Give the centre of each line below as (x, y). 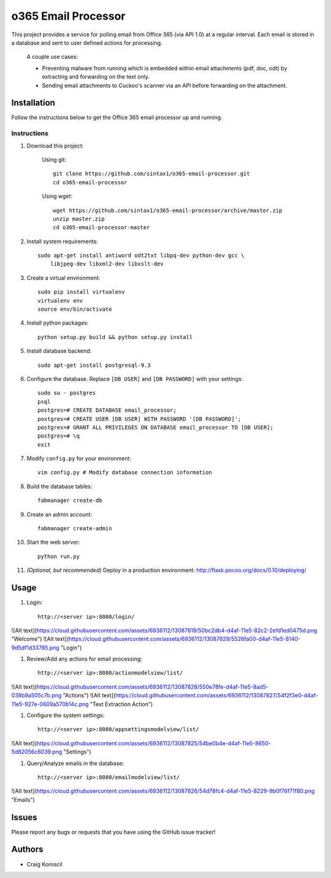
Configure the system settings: (66, 715)
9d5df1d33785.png (35, 648)
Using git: (54, 159)
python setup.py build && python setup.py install (115, 337)
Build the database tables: (59, 486)
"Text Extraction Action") (121, 704)
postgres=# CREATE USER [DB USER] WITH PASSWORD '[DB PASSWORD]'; (139, 419)
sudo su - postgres (67, 393)
